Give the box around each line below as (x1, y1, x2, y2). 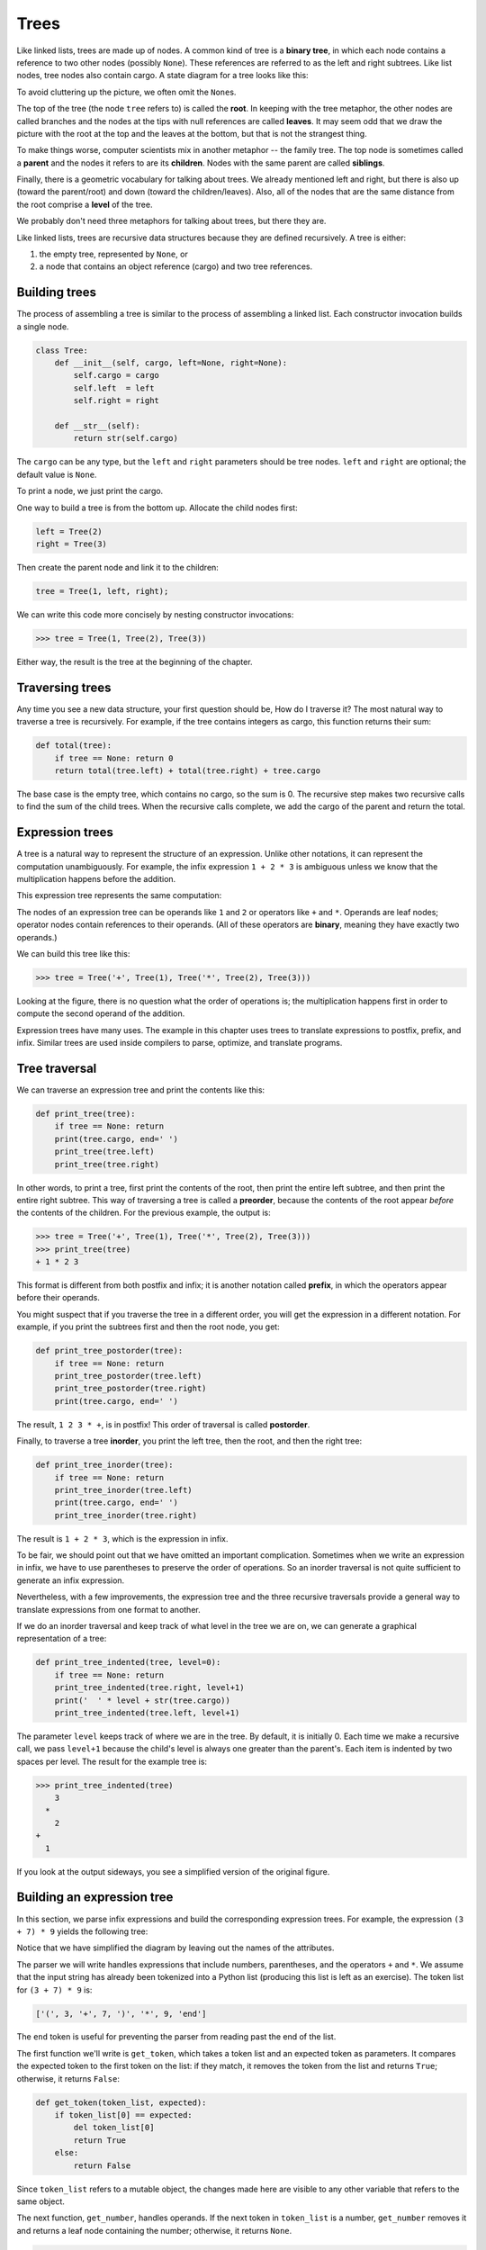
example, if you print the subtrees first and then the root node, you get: (16, 1321, 280, 1332)
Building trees (16, 284, 97, 301)
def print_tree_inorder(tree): (35, 1460, 175, 1471)
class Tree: (35, 345, 89, 355)
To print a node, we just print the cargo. (16, 486, 164, 497)
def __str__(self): (54, 421, 141, 431)
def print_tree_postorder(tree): (35, 1345, 184, 1356)
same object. (16, 2196, 65, 2207)
